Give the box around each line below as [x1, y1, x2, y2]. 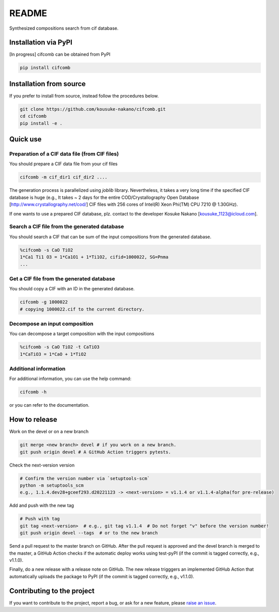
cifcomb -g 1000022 [20, 299, 68, 305]
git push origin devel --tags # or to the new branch [20, 530, 158, 536]
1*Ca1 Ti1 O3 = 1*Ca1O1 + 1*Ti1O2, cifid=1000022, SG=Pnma [20, 254, 168, 260]
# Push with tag [20, 516, 60, 522]
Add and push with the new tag [9, 502, 74, 508]
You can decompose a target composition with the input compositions [9, 331, 154, 337]
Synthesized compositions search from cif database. [9, 25, 119, 31]
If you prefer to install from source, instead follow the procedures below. [9, 93, 159, 99]
